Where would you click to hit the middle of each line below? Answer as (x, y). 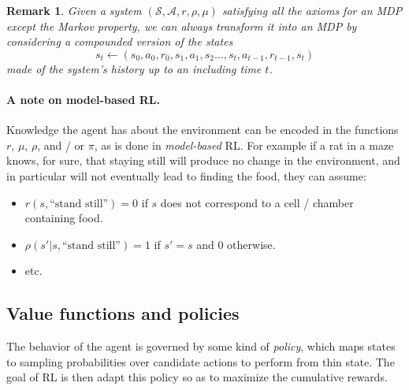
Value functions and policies (123, 313)
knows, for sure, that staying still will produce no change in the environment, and (203, 160)
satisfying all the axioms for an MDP (312, 10)
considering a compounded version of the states (120, 41)
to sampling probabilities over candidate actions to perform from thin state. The (201, 361)
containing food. (64, 218)
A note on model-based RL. (83, 99)
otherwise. (251, 244)
